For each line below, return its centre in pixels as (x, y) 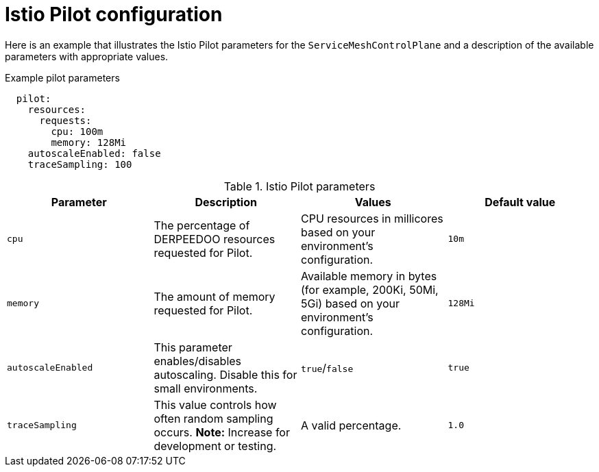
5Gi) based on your (350, 303)
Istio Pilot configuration (114, 14)
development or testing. (215, 446)
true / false (327, 368)
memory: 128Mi (89, 142)
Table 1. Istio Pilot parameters (299, 186)
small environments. (206, 388)
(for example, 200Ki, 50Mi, (370, 289)
